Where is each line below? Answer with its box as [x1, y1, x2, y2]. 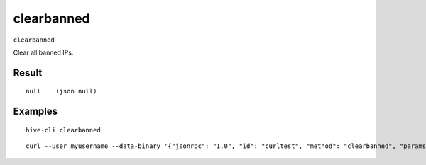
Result [13, 67, 43, 79]
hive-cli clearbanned [26, 126, 101, 134]
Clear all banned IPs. [13, 48, 74, 57]
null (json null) [26, 87, 97, 96]
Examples [13, 106, 58, 118]
